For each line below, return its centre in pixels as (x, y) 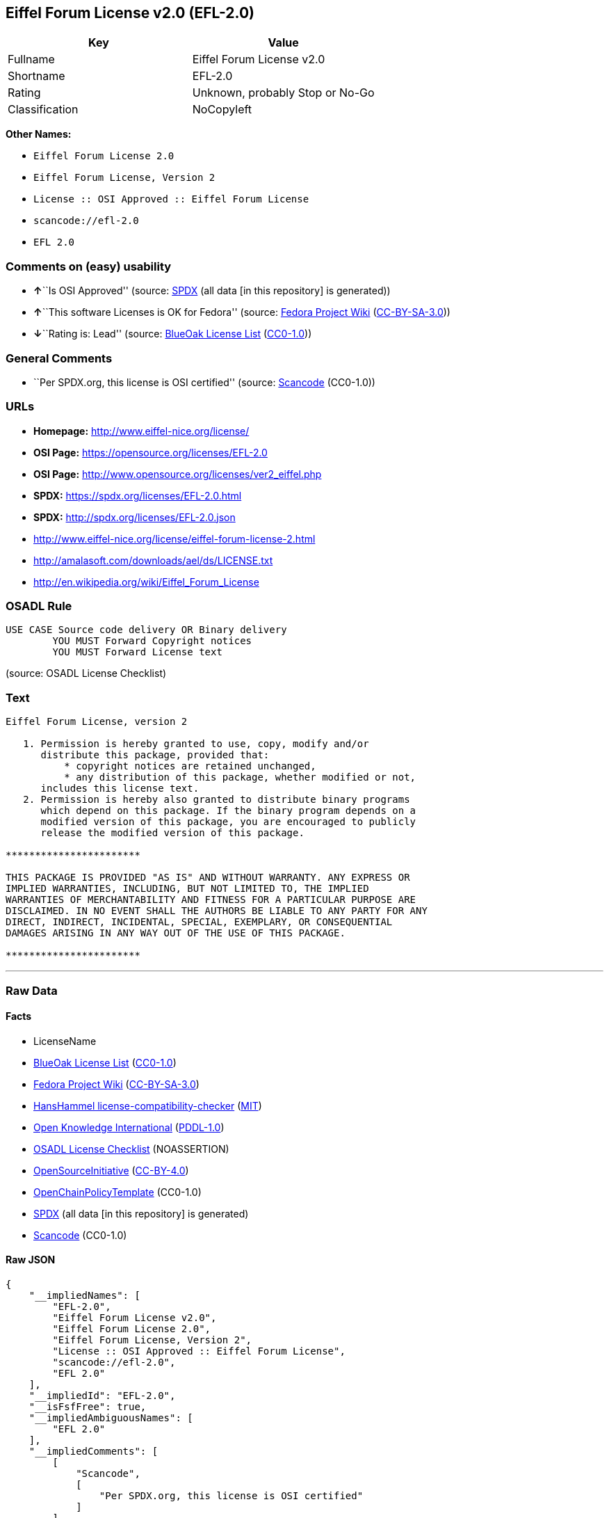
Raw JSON (31, 1260)
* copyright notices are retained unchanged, (190, 766)
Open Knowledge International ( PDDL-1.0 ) (129, 1127)
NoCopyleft (222, 110)
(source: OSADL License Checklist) (86, 673)
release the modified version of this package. (172, 833)
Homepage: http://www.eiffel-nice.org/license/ (141, 431)
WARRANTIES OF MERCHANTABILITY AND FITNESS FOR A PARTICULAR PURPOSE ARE (211, 900)
